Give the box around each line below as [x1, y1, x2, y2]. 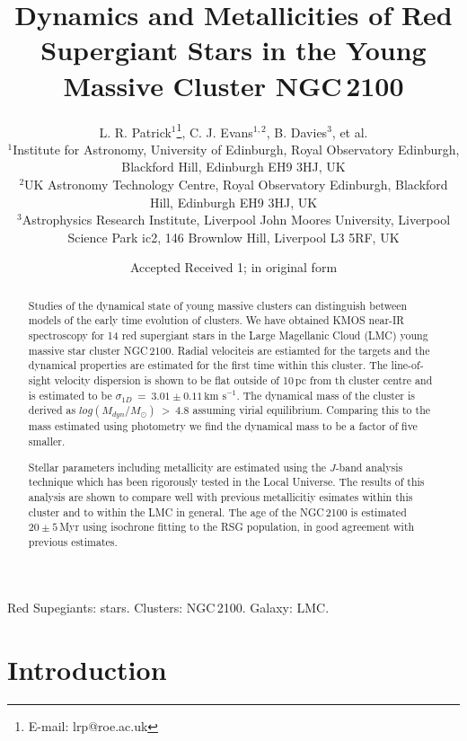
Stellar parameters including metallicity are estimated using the [28, 459, 327, 474]
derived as [28, 402, 76, 418]
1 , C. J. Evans [176, 119, 253, 141]
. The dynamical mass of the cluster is [236, 387, 415, 402]
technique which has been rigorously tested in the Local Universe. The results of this [28, 474, 425, 490]
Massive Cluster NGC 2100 [63, 66, 404, 103]
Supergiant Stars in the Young [40, 31, 427, 68]
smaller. [28, 433, 66, 448]
